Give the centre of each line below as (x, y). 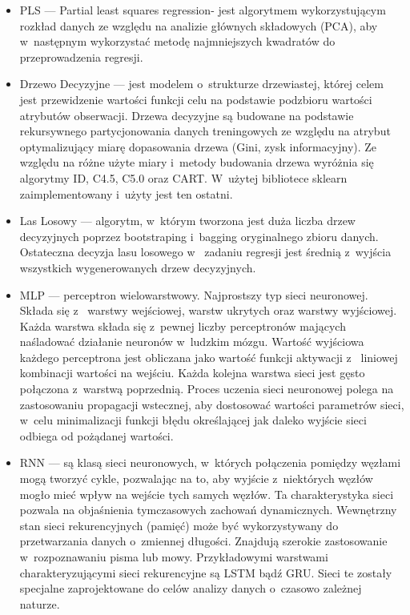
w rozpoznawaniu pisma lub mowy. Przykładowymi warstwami (174, 557)
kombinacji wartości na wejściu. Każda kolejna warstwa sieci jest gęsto (192, 373)
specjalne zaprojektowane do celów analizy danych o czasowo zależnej (191, 588)
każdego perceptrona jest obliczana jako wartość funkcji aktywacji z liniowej (209, 357)
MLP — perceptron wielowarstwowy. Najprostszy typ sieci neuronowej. (194, 294)
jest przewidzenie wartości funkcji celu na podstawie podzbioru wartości (196, 99)
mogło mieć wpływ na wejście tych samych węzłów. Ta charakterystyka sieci (207, 494)
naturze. (40, 603)
